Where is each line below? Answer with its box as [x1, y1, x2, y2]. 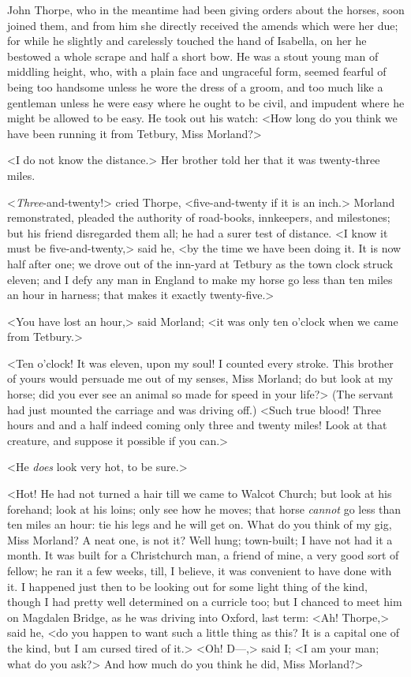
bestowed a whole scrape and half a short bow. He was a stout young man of [7, 47, 379, 64]
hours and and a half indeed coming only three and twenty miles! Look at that [7, 417, 387, 433]
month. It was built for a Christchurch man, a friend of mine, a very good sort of [7, 547, 399, 563]
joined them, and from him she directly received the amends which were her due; [7, 17, 398, 33]
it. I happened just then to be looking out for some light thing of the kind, [7, 578, 368, 594]
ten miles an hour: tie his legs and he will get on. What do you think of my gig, [7, 516, 392, 533]
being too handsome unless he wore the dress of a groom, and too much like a [7, 78, 383, 95]
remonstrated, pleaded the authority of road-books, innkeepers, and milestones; [7, 209, 390, 226]
